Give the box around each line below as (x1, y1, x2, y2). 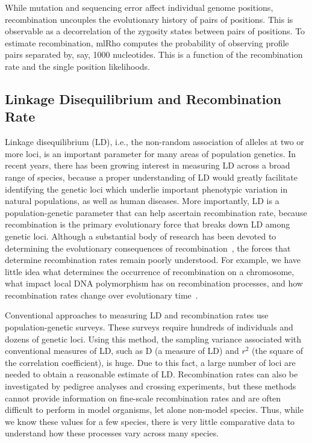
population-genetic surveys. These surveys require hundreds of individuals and (5, 321, 293, 333)
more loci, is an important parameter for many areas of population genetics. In (5, 147, 296, 160)
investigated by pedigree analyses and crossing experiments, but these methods (5, 380, 296, 392)
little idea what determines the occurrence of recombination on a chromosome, (5, 265, 295, 277)
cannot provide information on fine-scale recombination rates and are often (5, 391, 281, 404)
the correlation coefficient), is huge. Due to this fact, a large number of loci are (5, 356, 296, 368)
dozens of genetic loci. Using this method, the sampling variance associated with (5, 332, 302, 345)
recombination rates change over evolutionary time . (5, 288, 198, 301)
